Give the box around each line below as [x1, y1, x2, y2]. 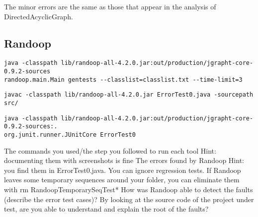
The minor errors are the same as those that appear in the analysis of [4, 1, 216, 11]
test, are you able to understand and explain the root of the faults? [4, 204, 209, 214]
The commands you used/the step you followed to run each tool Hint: [4, 145, 216, 156]
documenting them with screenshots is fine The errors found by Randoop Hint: [4, 155, 244, 165]
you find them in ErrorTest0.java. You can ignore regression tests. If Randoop [4, 164, 241, 175]
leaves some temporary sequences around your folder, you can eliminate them [4, 174, 240, 185]
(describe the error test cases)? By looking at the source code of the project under [4, 194, 254, 204]
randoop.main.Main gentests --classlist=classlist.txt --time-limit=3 [4, 76, 243, 83]
